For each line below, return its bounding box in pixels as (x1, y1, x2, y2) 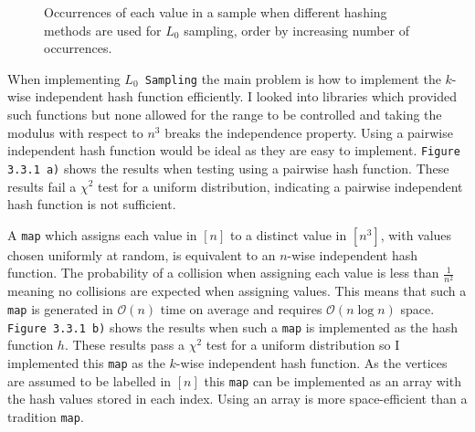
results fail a (7, 176, 77, 195)
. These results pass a (64, 335, 185, 354)
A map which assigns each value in (7, 225, 197, 244)
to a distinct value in (229, 225, 347, 244)
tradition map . (7, 406, 84, 426)
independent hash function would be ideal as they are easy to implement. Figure (7, 141, 460, 160)
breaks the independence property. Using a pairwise (164, 122, 453, 142)
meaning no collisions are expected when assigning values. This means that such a (7, 281, 467, 300)
